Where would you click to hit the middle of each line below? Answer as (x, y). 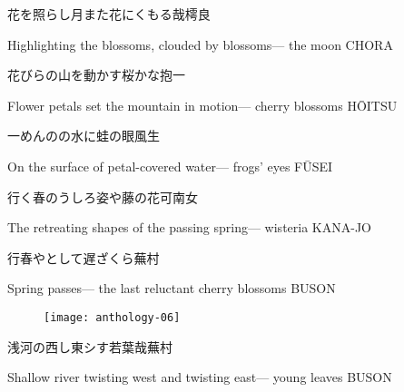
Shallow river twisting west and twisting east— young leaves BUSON (200, 377)
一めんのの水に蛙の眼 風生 (84, 136)
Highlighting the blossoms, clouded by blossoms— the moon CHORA (200, 44)
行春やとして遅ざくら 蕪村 (84, 257)
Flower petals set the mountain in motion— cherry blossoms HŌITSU (202, 105)
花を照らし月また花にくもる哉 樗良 (109, 14)
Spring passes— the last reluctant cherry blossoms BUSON (172, 288)
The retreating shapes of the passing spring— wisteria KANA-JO (189, 227)
